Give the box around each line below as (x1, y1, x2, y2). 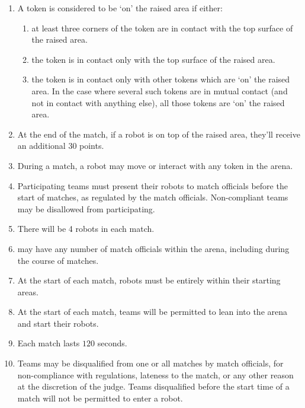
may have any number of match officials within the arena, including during (17, 242, 290, 254)
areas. (17, 285, 38, 298)
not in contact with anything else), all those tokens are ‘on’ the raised (31, 96, 285, 109)
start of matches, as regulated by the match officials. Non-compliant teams (17, 191, 288, 203)
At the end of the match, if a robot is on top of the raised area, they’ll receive (17, 128, 300, 140)
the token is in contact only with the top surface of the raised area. (31, 53, 275, 65)
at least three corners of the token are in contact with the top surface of (31, 21, 293, 34)
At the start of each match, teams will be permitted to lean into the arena (17, 305, 288, 318)
